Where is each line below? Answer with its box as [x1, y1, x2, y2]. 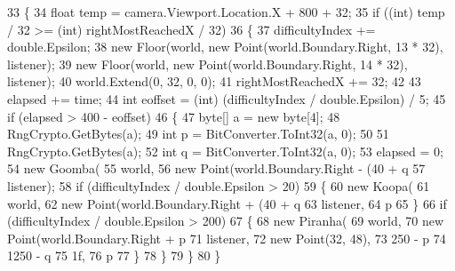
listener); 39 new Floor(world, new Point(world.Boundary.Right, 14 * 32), [7, 54, 408, 73]
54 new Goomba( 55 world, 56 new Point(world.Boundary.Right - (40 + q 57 [7, 159, 426, 178]
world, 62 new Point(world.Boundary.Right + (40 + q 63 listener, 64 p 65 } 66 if [7, 194, 447, 212]
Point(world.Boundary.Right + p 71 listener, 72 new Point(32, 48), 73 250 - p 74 [7, 228, 446, 247]
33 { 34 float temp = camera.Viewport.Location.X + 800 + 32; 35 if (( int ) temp [7, 3, 445, 20]
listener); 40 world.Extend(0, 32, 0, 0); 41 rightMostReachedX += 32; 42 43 [7, 72, 421, 91]
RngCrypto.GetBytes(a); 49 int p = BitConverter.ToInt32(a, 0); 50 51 [7, 124, 389, 143]
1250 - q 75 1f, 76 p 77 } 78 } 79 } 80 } [7, 246, 221, 265]
